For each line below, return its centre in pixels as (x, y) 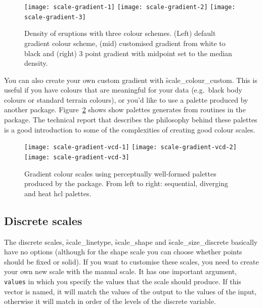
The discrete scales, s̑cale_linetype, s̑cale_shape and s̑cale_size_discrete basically (131, 241)
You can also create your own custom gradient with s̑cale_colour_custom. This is (131, 80)
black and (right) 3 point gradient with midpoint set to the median (128, 53)
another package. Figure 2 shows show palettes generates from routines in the (125, 109)
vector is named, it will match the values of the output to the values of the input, (130, 291)
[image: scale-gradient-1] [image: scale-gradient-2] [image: (130, 7)
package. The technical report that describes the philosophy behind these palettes (131, 120)
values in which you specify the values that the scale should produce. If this (123, 281)
